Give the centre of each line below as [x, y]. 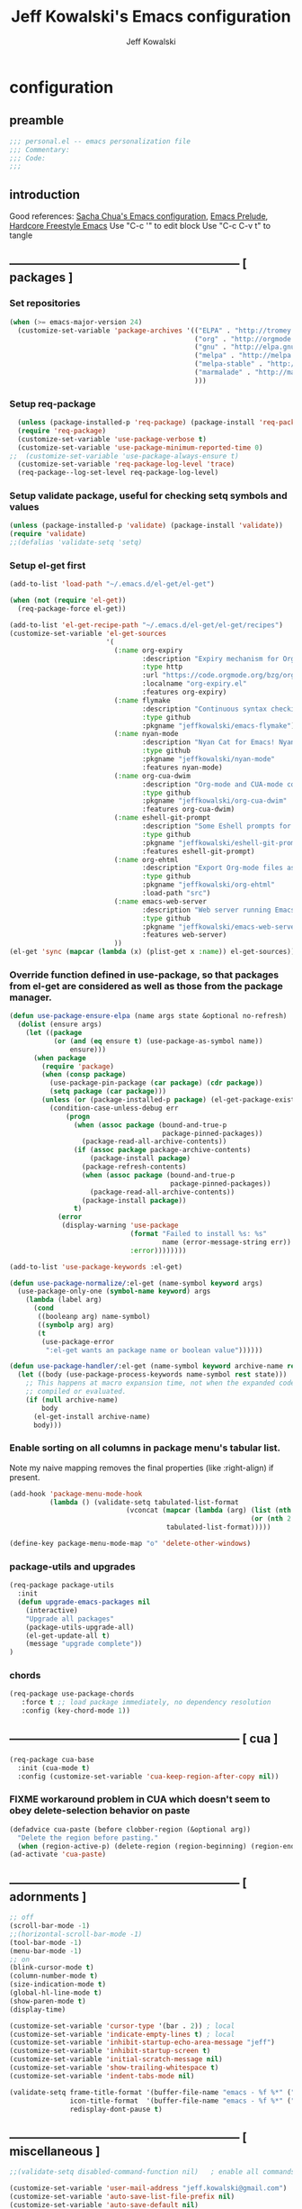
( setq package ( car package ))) [108, 1092]
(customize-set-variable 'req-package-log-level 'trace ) [126, 464]
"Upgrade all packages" [70, 1619]
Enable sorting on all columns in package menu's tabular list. [145, 1448]
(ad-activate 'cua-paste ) [58, 1854]
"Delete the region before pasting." [88, 1838]
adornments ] [48, 1897]
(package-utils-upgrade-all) [80, 1627]
